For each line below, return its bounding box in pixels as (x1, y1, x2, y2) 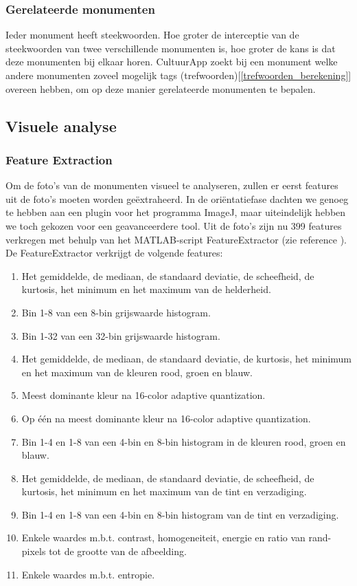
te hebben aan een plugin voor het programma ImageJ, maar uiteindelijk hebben (5, 205, 346, 219)
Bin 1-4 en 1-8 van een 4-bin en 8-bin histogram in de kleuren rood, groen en (21, 434, 346, 448)
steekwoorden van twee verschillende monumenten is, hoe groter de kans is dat (5, 41, 336, 55)
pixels (21, 544, 46, 558)
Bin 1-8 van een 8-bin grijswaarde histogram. (21, 305, 211, 319)
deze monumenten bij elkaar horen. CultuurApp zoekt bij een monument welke (5, 54, 338, 69)
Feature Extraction (5, 151, 113, 168)
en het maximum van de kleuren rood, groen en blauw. (21, 365, 253, 379)
